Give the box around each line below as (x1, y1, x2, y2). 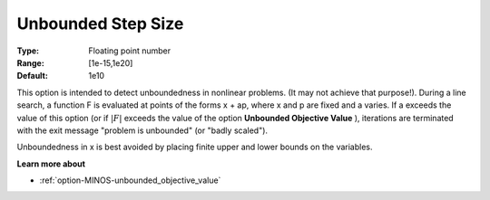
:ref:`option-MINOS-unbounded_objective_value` (39, 175, 221, 186)
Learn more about (16, 158, 86, 169)
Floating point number (88, 45, 171, 56)
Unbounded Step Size (16, 14, 184, 33)
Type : (16, 45, 40, 56)
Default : (16, 71, 49, 81)
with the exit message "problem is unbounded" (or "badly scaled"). (16, 125, 268, 136)
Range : (16, 57, 44, 68)
